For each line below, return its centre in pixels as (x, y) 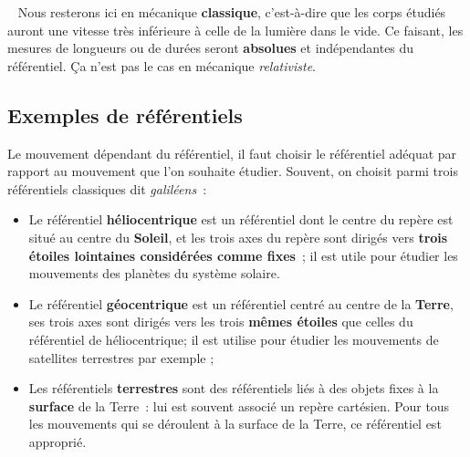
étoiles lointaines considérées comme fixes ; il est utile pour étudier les (243, 255)
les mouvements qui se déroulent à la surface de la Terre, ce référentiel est (235, 424)
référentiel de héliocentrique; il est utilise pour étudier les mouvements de (234, 339)
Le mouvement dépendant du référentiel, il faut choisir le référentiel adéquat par (232, 153)
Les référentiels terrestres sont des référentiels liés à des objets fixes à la (234, 388)
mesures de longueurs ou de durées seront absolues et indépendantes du (211, 48)
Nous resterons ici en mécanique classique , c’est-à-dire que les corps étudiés (232, 12)
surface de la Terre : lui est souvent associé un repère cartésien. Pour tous (239, 405)
